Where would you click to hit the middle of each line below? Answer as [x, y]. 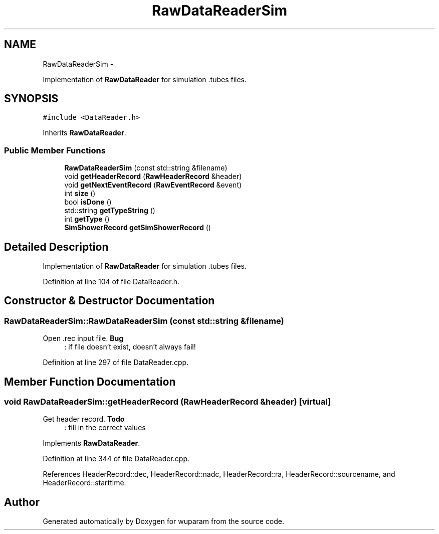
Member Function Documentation [90, 382]
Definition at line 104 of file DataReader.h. [111, 282]
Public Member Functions [55, 150]
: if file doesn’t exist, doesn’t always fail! [130, 347]
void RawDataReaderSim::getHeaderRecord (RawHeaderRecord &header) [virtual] [168, 402]
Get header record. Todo [84, 419]
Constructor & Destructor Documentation [109, 301]
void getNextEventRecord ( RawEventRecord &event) [153, 185]
